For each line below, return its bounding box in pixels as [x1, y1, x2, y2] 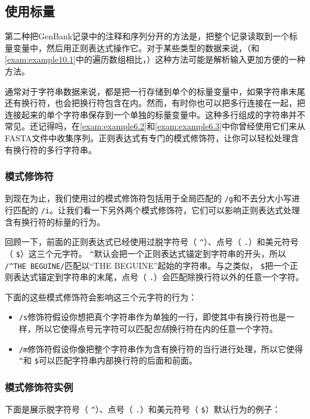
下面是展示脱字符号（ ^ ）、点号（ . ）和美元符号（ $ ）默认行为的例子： [5, 403, 281, 415]
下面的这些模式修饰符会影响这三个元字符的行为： [5, 290, 197, 303]
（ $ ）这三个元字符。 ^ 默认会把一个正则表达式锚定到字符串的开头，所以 [5, 247, 286, 259]
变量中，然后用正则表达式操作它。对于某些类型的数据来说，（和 [13, 41, 259, 54]
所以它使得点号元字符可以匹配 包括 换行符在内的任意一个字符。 [35, 322, 278, 335]
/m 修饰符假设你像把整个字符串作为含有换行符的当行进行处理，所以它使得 [18, 342, 303, 355]
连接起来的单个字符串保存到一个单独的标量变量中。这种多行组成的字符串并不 [5, 108, 305, 120]
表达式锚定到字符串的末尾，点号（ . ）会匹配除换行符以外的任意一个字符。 [13, 271, 304, 283]
